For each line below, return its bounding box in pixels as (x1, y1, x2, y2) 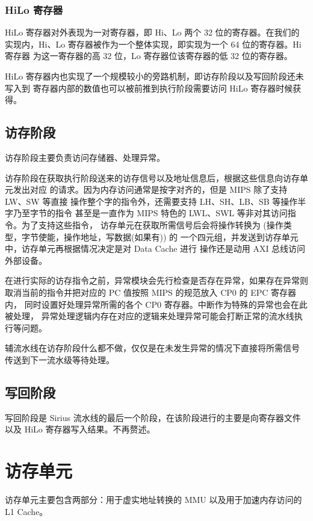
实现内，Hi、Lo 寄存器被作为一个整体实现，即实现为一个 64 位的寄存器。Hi (5, 37, 302, 50)
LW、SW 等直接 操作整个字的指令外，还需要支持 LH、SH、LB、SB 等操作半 (5, 195, 306, 207)
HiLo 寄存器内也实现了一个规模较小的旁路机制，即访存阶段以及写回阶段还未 (5, 70, 304, 82)
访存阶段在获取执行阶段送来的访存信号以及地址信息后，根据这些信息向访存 (5, 171, 300, 184)
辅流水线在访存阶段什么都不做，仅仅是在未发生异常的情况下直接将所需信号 (5, 342, 300, 354)
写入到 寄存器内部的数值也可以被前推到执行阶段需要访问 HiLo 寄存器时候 (5, 81, 293, 94)
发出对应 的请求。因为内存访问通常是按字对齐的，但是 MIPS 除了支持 (13, 183, 288, 196)
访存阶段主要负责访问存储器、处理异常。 (5, 151, 165, 163)
